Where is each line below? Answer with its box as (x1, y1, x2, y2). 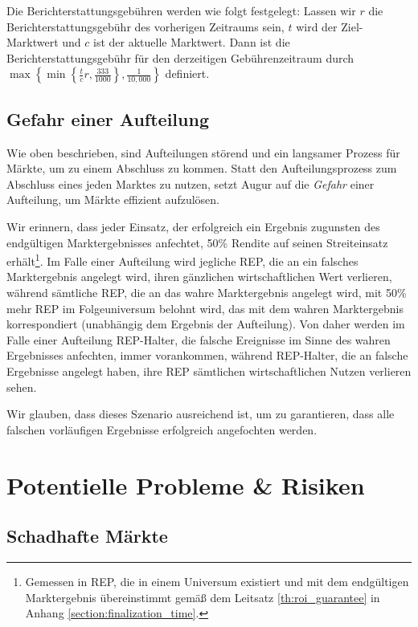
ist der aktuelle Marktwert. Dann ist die (93, 34, 290, 51)
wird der (296, 18, 338, 35)
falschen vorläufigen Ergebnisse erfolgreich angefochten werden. (6, 421, 318, 438)
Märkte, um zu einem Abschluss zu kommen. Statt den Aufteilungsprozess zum (6, 160, 397, 177)
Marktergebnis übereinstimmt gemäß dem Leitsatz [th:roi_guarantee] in (25, 588, 380, 605)
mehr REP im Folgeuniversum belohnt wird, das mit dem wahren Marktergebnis (6, 299, 404, 316)
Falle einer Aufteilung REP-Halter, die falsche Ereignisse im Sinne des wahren (6, 331, 391, 348)
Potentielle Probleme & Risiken (6, 468, 365, 501)
